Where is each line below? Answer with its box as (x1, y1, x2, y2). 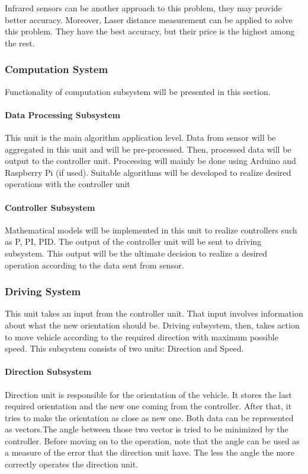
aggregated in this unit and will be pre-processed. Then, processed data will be (5, 143, 291, 155)
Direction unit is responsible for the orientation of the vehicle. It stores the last (5, 388, 292, 400)
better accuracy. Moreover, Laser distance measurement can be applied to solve (5, 13, 293, 26)
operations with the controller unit (5, 178, 130, 190)
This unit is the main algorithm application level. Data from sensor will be (5, 131, 276, 143)
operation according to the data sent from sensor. (5, 258, 184, 271)
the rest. (5, 36, 35, 49)
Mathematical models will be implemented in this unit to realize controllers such (5, 223, 297, 236)
